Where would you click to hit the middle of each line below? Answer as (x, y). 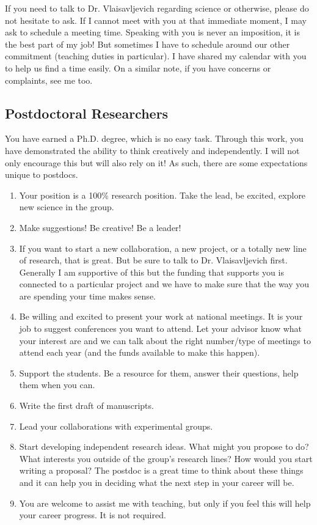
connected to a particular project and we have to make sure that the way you (164, 284)
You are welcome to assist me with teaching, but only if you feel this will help (165, 503)
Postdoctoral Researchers (87, 113)
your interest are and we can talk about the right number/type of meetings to (165, 340)
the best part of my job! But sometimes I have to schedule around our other (148, 44)
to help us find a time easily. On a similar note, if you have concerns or (138, 68)
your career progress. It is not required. (93, 515)
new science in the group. (67, 207)
